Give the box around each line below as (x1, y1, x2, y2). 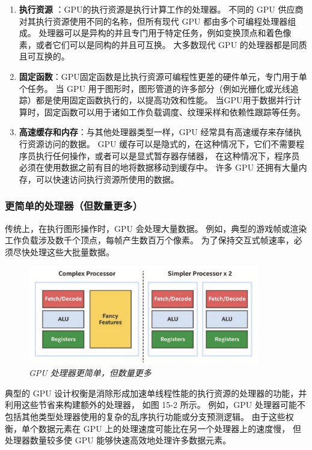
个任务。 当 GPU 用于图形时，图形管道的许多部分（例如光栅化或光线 (19, 82, 290, 94)
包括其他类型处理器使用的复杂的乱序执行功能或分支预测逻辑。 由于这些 (5, 410, 286, 422)
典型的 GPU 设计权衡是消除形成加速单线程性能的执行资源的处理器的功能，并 (5, 386, 307, 399)
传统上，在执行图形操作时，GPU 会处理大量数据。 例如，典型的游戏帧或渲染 (5, 222, 307, 234)
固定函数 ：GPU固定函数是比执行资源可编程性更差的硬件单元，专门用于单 (19, 70, 307, 82)
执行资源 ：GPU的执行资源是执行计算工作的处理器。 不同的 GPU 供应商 (19, 3, 304, 15)
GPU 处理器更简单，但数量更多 (29, 366, 151, 379)
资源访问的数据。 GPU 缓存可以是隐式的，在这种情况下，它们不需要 (27, 137, 296, 150)
